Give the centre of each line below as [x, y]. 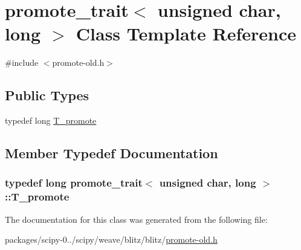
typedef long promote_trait [74, 183]
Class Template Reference [186, 34]
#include [22, 62]
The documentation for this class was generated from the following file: [136, 219]
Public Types [47, 95]
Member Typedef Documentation [112, 153]
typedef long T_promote [51, 120]
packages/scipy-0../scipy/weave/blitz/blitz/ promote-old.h [111, 239]
